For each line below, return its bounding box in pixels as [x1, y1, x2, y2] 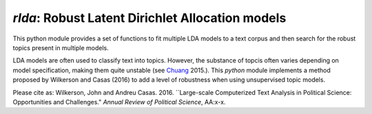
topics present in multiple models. [12, 43, 110, 52]
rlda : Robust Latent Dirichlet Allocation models [12, 10, 287, 25]
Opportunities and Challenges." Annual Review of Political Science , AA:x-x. [12, 98, 226, 106]
